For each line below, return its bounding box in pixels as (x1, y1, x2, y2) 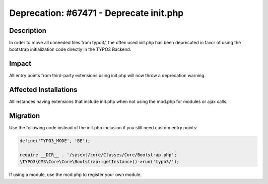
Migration (9, 112, 40, 120)
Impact (9, 60, 32, 68)
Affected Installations (9, 86, 78, 94)
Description (9, 26, 47, 35)
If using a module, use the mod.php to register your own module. (9, 172, 142, 178)
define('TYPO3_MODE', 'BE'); (19, 138, 91, 144)
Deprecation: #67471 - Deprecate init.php (9, 7, 184, 18)
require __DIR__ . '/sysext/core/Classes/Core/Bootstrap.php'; (19, 152, 177, 158)
